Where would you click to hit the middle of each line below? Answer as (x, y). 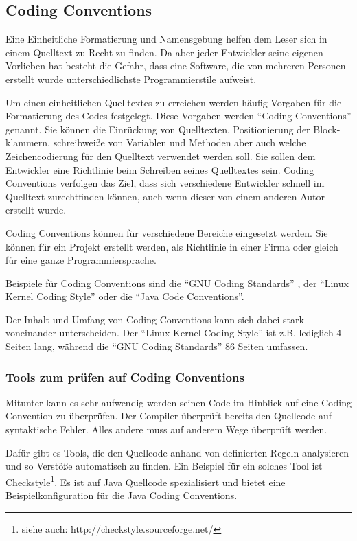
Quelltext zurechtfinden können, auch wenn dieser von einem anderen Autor (165, 196)
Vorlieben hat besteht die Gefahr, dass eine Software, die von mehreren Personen (176, 66)
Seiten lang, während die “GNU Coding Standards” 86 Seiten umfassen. (157, 346)
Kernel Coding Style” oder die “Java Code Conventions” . (125, 296)
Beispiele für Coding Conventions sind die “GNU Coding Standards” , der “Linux (177, 283)
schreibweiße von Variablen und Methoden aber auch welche (180, 142)
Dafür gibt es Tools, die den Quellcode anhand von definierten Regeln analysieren (177, 452)
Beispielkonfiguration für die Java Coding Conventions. (122, 495)
